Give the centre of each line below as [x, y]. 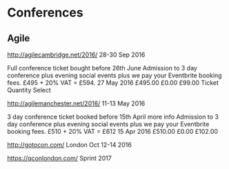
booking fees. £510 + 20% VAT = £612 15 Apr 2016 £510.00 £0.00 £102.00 [113, 131]
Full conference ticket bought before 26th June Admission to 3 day [102, 68]
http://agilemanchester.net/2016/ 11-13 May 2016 [76, 103]
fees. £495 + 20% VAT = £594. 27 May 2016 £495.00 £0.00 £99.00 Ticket [113, 83]
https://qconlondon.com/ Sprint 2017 [59, 158]
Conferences [46, 13]
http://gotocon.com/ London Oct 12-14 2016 [70, 145]
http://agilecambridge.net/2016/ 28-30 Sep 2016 [76, 54]
